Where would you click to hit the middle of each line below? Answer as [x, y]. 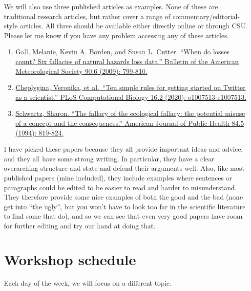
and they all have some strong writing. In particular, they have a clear [109, 158]
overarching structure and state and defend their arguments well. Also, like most [124, 168]
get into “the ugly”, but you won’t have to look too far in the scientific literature [125, 206]
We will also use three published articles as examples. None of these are [111, 6]
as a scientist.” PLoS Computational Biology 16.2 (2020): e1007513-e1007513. [131, 97]
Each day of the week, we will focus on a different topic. [88, 282]
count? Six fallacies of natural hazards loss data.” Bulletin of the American [127, 61]
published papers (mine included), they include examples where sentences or [118, 177]
